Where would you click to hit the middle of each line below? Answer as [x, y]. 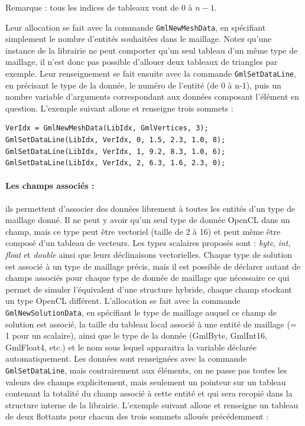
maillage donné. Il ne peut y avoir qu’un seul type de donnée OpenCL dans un [148, 220]
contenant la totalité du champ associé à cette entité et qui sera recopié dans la [149, 393]
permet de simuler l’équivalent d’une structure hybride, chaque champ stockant [149, 289]
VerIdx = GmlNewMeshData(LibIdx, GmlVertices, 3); [107, 128]
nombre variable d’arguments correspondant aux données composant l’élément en [152, 96]
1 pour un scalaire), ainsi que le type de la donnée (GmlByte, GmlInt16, [136, 335]
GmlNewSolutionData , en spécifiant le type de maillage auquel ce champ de [141, 312]
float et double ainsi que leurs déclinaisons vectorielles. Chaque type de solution [149, 255]
